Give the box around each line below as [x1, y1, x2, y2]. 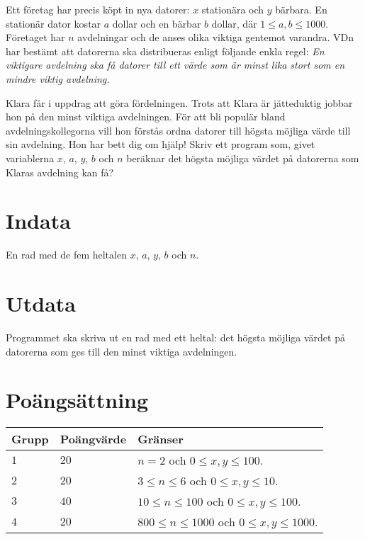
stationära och [201, 2, 264, 16]
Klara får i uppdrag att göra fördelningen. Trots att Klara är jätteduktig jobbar [6, 95, 353, 110]
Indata [6, 206, 71, 235]
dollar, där [211, 16, 257, 30]
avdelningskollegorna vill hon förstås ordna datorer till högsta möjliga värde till [6, 123, 351, 137]
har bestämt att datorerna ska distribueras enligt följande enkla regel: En [6, 43, 325, 58]
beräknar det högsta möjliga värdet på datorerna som [126, 150, 359, 165]
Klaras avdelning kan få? [6, 164, 114, 179]
